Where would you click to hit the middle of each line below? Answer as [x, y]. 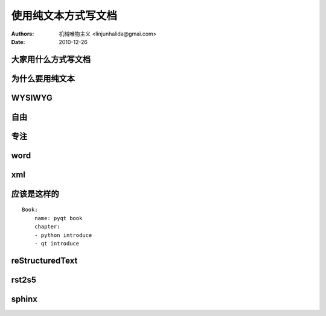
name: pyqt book [58, 218]
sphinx [24, 299]
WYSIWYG [32, 97]
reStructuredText [44, 260]
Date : [18, 42]
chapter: [47, 227]
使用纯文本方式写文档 [64, 16]
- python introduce [63, 235]
